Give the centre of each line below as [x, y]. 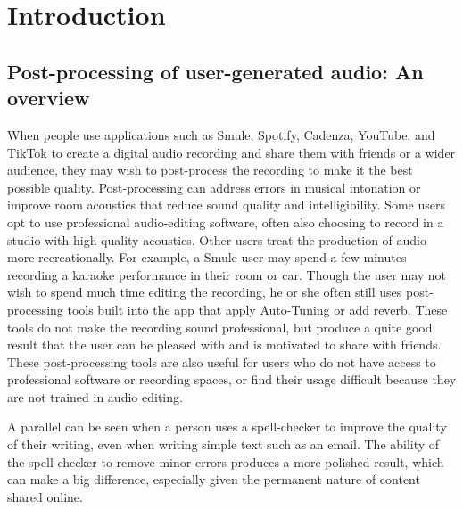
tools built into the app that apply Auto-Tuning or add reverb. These [257, 309]
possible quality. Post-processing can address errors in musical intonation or [214, 187]
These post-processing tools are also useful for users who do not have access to [222, 361]
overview [49, 98]
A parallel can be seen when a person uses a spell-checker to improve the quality [227, 427]
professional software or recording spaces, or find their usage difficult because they [232, 379]
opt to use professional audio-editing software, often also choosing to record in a [226, 222]
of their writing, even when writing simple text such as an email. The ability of [223, 444]
